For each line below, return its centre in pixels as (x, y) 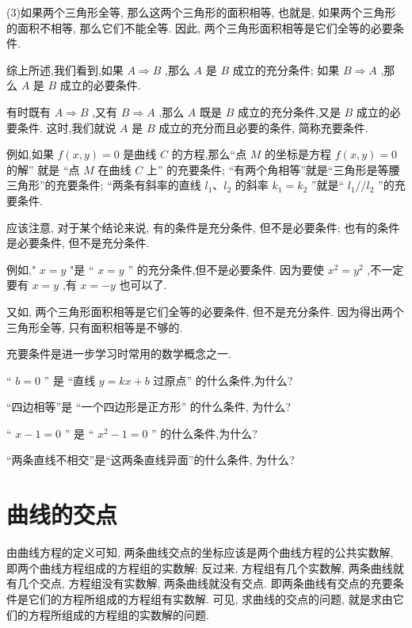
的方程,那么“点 (209, 154)
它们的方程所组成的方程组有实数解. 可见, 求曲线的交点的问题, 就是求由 (210, 598)
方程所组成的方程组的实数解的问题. (118, 614)
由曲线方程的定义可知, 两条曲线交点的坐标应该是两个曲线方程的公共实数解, (200, 552)
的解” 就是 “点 (43, 169)
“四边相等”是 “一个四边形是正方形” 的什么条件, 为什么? (149, 407)
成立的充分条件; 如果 (286, 69)
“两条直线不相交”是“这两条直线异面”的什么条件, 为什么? (151, 460)
